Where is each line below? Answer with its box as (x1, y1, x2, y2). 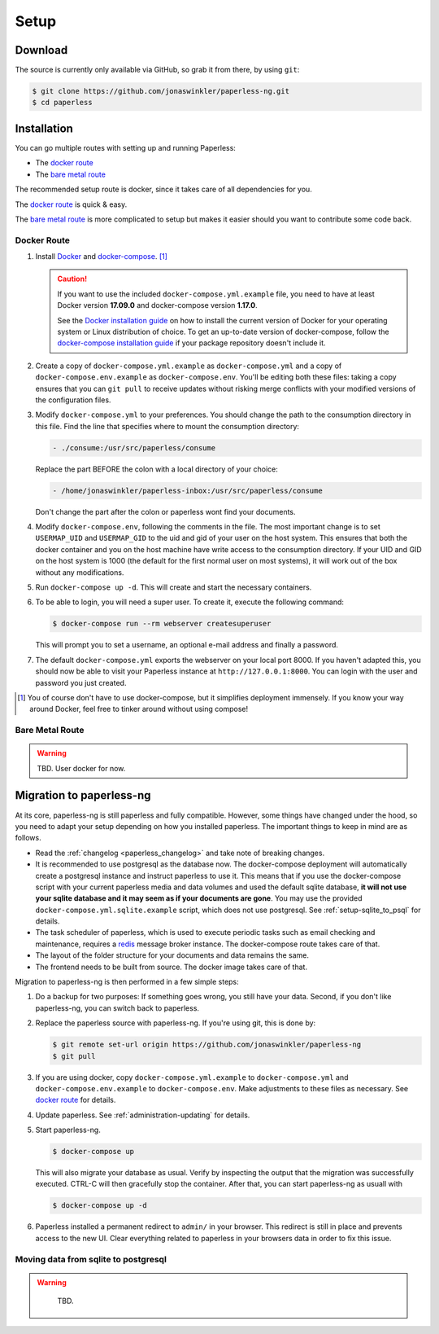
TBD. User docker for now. (37, 763, 126, 773)
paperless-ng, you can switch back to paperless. (35, 1003, 199, 1013)
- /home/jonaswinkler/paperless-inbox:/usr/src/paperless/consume (52, 485, 323, 495)
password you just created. (35, 678, 127, 687)
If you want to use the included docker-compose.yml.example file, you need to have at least (57, 289, 376, 299)
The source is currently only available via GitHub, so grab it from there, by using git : (15, 65, 300, 75)
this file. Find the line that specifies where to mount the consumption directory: (35, 421, 300, 431)
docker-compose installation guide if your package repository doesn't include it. (57, 338, 326, 348)
